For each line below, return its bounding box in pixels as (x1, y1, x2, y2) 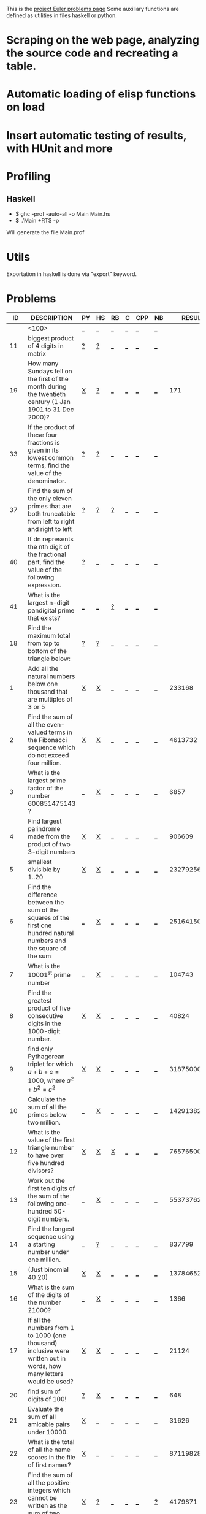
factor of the (27, 784, 64, 793)
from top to (27, 639, 60, 648)
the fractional (27, 550, 66, 559)
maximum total (27, 632, 71, 640)
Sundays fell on (27, 367, 72, 376)
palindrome (27, 825, 61, 833)
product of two (27, 840, 71, 849)
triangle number (27, 1144, 74, 1152)
